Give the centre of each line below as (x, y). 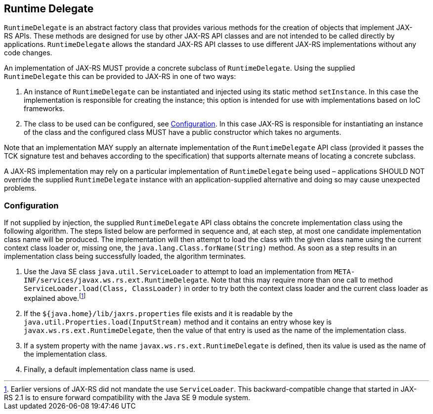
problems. (20, 188)
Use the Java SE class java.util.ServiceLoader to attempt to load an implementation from (178, 272)
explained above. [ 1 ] (55, 297)
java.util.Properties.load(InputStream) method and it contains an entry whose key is (178, 322)
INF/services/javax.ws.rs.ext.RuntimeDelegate (115, 280)
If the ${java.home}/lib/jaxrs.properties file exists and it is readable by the (158, 313)
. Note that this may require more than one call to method (300, 280)
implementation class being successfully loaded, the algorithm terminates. (125, 256)
